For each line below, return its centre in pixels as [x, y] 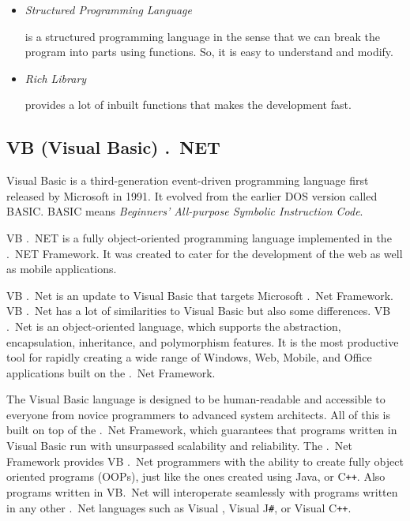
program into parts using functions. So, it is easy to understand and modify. [209, 52]
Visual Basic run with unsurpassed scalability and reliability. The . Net [179, 446]
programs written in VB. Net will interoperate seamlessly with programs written [202, 491]
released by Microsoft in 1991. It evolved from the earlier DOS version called [192, 195]
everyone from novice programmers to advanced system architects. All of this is [198, 414]
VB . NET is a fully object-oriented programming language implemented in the [199, 237]
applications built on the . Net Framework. [111, 372]
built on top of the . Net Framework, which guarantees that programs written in [202, 430]
